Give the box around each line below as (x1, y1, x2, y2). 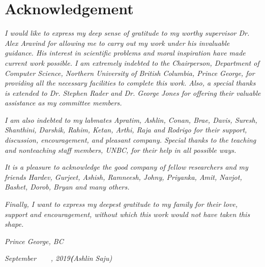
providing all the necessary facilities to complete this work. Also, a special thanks (5, 77, 256, 88)
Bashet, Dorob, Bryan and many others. (5, 181, 130, 192)
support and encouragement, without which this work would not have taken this (5, 208, 250, 219)
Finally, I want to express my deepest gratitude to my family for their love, (5, 199, 238, 209)
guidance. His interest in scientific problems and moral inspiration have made (5, 47, 246, 58)
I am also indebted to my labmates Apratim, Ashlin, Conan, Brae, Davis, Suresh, (5, 114, 257, 125)
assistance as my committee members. (5, 97, 122, 108)
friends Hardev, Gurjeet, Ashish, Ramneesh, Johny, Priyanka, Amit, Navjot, (5, 171, 242, 182)
